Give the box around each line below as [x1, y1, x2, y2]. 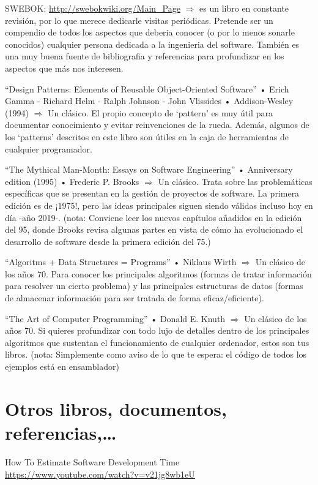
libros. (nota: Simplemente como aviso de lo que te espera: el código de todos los [5, 348, 307, 361]
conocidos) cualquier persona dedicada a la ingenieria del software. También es [5, 37, 300, 50]
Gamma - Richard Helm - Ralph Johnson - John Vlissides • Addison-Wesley [5, 94, 294, 107]
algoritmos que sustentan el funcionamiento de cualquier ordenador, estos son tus [5, 336, 309, 348]
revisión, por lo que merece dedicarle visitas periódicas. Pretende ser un [5, 13, 273, 26]
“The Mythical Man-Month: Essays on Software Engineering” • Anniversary [5, 163, 293, 176]
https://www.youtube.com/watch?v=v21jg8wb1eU [5, 467, 195, 480]
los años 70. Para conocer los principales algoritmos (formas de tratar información [5, 267, 312, 280]
